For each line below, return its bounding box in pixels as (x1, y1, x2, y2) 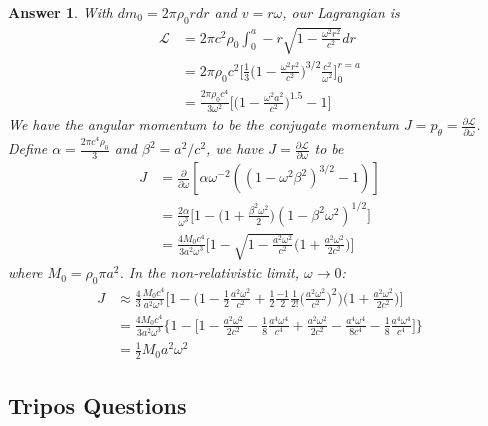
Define (8, 138, 48, 159)
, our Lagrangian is (282, 2, 400, 22)
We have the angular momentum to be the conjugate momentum (8, 114, 399, 135)
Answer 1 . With (8, 2, 113, 22)
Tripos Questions (8, 390, 187, 421)
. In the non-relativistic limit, (119, 262, 300, 283)
